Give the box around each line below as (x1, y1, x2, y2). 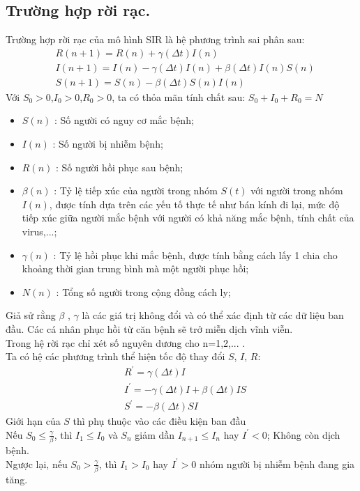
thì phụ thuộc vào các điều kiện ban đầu (73, 414, 246, 428)
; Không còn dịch (267, 427, 340, 442)
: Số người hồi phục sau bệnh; (55, 159, 183, 174)
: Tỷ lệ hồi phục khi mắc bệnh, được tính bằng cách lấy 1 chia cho (53, 247, 338, 262)
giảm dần (135, 427, 175, 442)
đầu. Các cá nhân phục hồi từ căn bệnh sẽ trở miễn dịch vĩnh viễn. (6, 322, 293, 336)
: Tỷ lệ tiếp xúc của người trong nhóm (54, 183, 218, 198)
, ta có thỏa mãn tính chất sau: (112, 89, 246, 104)
